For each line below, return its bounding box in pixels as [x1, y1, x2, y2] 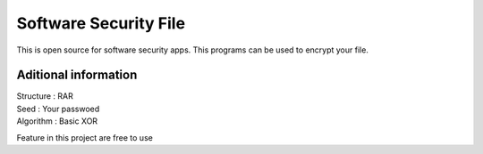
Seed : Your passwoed [16, 103, 100, 114]
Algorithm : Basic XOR [16, 116, 98, 126]
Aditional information [16, 68, 138, 83]
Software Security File [16, 13, 186, 33]
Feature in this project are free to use [16, 132, 154, 142]
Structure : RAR [16, 91, 73, 101]
